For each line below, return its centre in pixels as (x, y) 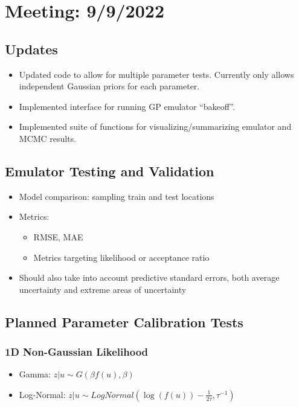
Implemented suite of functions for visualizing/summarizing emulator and (155, 127)
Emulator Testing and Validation (110, 171)
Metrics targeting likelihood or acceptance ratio (121, 257)
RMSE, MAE (58, 236)
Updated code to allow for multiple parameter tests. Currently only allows (156, 74)
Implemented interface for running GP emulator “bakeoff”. (127, 106)
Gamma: (35, 374)
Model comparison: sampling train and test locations (117, 196)
